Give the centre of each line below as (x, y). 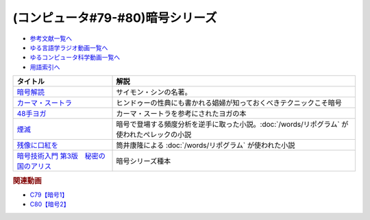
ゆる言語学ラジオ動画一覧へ (69, 47)
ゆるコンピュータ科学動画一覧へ (75, 58)
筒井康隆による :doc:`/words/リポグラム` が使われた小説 (206, 145)
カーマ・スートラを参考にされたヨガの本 (181, 114)
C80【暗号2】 (50, 204)
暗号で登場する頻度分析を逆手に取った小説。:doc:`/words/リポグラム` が (232, 125)
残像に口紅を (37, 145)
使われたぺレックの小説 (154, 135)
